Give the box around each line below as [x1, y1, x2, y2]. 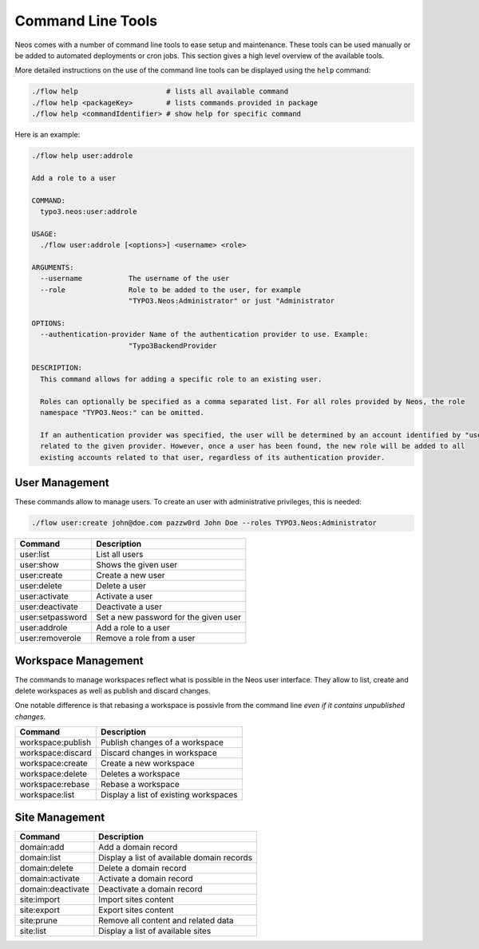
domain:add [19, 841, 65, 852]
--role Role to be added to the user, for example [40, 285, 302, 295]
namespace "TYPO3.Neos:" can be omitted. [40, 408, 205, 417]
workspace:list [19, 789, 75, 801]
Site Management [14, 810, 105, 824]
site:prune [19, 915, 58, 926]
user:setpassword [19, 611, 88, 623]
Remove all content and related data [98, 915, 235, 926]
